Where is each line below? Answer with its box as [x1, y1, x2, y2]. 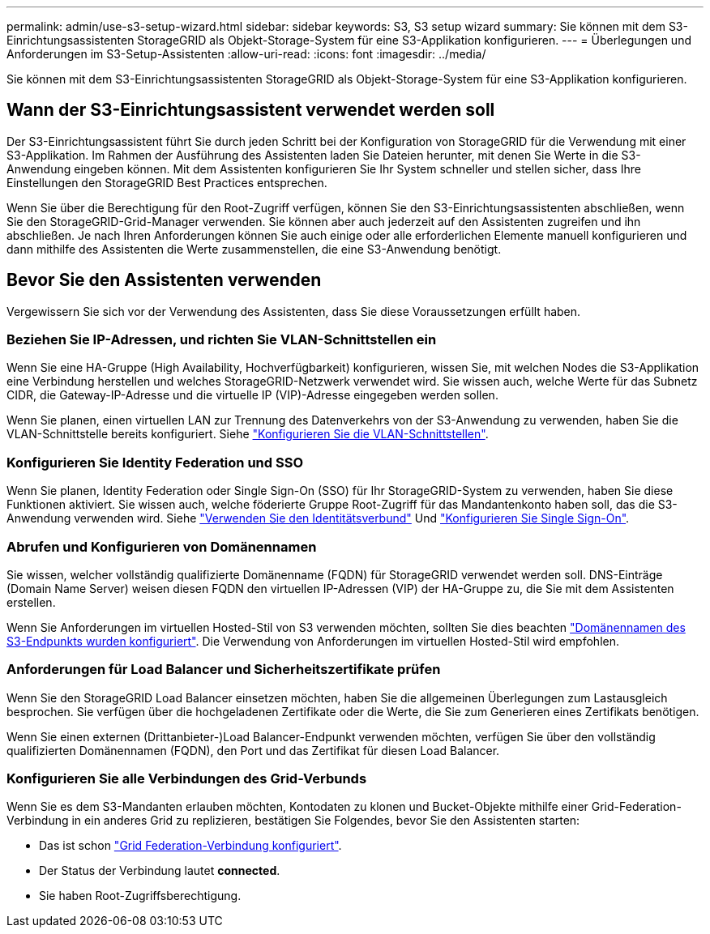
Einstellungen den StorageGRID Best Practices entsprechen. [6, 175, 327, 190]
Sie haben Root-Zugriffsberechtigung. [39, 889, 242, 903]
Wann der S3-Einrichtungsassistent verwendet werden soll [6, 100, 495, 121]
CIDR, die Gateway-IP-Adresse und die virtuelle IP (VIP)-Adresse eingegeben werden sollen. [6, 388, 498, 403]
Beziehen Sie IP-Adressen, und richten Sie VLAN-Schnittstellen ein [6, 331, 437, 348]
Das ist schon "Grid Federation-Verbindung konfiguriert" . [39, 838, 342, 853]
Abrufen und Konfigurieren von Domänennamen [6, 538, 317, 555]
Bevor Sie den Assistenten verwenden [6, 270, 322, 291]
